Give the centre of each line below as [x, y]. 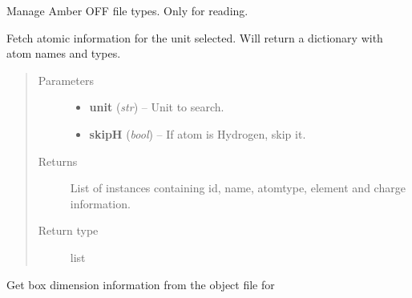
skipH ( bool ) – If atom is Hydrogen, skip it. [198, 133]
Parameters [66, 80]
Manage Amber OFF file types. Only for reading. [127, 10]
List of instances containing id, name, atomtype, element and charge [238, 188]
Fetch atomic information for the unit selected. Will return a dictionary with [195, 37]
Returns [58, 161]
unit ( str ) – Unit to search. [157, 107]
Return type [68, 230]
